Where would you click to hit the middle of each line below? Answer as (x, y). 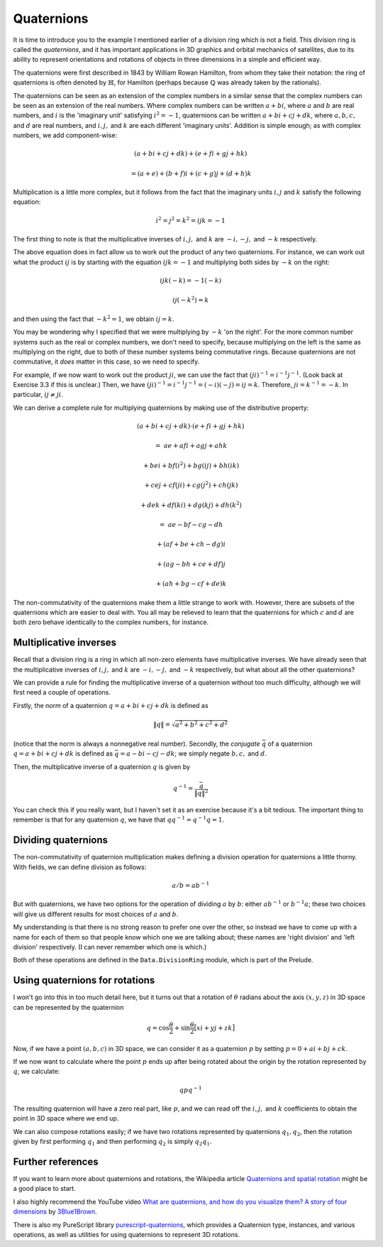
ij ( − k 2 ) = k (191, 300)
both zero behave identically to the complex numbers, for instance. (111, 622)
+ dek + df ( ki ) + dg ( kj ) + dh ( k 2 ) (191, 504)
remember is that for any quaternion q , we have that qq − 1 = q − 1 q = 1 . (119, 819)
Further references (56, 1161)
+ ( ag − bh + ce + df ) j (191, 564)
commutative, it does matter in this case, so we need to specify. (106, 361)
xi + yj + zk (214, 1028)
